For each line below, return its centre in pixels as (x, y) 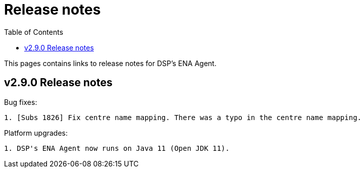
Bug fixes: (21, 102)
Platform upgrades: (36, 133)
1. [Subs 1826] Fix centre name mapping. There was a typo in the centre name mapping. (183, 117)
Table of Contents (34, 32)
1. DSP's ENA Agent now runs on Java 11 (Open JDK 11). (117, 148)
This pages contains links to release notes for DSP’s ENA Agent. (110, 63)
